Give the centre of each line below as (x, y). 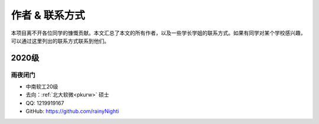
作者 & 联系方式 (48, 15)
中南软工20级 (42, 87)
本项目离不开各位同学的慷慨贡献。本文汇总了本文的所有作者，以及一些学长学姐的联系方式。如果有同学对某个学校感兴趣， (158, 33)
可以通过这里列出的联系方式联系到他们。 (60, 41)
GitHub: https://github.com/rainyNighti (72, 111)
